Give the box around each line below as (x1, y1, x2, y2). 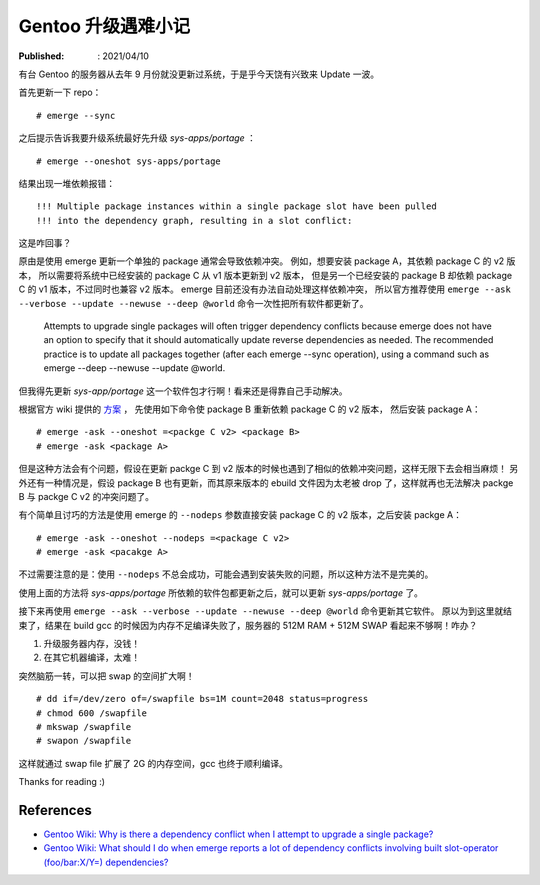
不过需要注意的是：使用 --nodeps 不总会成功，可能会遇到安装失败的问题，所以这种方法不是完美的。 (18, 568, 434, 580)
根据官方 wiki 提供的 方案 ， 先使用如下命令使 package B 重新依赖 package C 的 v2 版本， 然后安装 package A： (18, 403, 481, 415)
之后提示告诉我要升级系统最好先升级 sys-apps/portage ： (18, 132, 257, 144)
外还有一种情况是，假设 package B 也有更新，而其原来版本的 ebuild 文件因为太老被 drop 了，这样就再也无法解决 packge (18, 476, 514, 489)
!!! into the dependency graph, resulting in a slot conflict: (36, 215, 353, 226)
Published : (18, 50, 65, 62)
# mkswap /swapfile (36, 721, 132, 732)
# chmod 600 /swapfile (36, 707, 148, 719)
